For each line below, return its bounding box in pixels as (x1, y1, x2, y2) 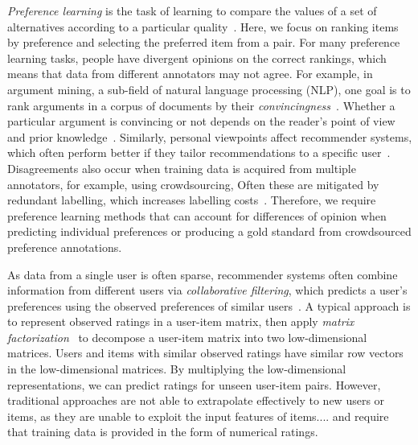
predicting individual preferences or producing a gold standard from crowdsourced (7, 223, 412, 240)
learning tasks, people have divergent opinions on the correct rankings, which (7, 49, 387, 66)
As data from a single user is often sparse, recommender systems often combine (7, 266, 398, 282)
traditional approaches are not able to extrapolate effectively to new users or (7, 392, 385, 409)
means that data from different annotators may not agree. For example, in (7, 65, 373, 82)
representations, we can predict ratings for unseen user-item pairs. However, (7, 376, 381, 393)
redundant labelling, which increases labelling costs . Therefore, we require (7, 192, 376, 208)
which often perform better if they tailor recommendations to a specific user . (7, 144, 391, 161)
